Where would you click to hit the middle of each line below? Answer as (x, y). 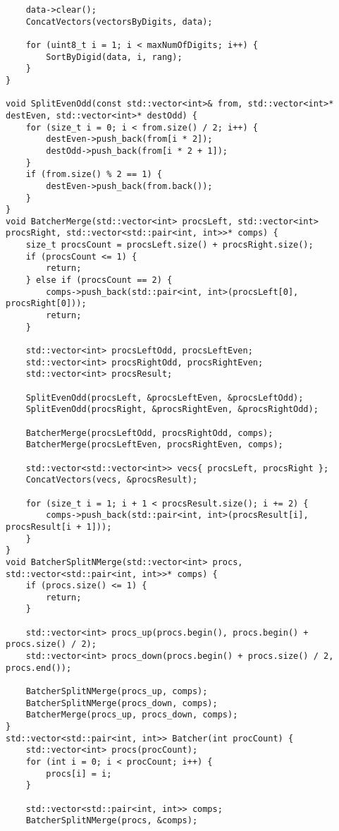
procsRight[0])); (46, 304)
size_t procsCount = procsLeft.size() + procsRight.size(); (169, 245)
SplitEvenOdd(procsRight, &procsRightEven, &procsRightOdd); (172, 410)
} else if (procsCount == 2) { (99, 280)
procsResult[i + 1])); (59, 527)
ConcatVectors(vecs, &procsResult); (112, 480)
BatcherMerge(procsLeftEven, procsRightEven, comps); (154, 445)
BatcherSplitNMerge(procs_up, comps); (117, 692)
